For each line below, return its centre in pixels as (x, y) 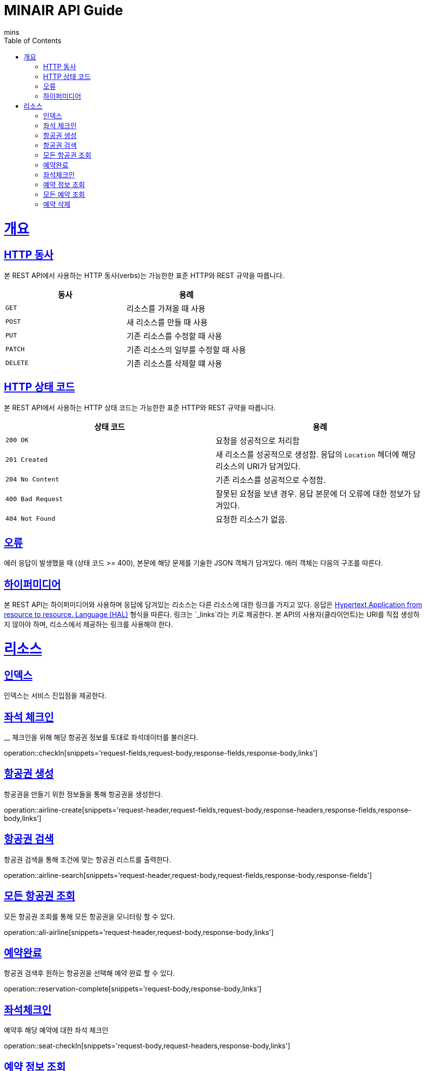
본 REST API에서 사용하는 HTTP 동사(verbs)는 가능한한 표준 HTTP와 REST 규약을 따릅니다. (144, 275)
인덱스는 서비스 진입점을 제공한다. (55, 696)
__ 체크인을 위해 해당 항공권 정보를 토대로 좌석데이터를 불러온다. (101, 737)
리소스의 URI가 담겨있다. (258, 466)
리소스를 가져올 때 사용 (166, 308)
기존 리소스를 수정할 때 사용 (174, 336)
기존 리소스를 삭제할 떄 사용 (174, 363)
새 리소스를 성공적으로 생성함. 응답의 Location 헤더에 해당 (316, 454)
